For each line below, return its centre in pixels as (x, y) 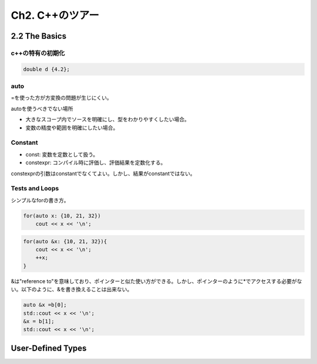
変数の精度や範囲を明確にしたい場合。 (72, 127)
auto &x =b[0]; (45, 305)
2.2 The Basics (39, 36)
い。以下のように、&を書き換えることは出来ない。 (72, 290)
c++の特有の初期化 (38, 53)
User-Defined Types (49, 348)
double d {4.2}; (47, 69)
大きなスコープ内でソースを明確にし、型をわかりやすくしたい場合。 (108, 120)
